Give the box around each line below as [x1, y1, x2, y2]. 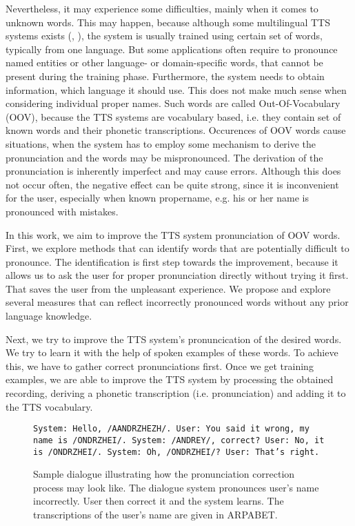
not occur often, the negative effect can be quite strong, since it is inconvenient [6, 177, 339, 191]
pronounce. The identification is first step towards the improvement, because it [6, 254, 338, 269]
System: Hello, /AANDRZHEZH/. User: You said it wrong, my [33, 424, 310, 434]
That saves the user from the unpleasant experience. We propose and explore [6, 281, 331, 295]
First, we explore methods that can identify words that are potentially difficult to [6, 241, 349, 255]
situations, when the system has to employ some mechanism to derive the [6, 136, 316, 150]
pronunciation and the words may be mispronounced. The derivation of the [6, 150, 323, 164]
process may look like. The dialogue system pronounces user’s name [33, 480, 319, 494]
